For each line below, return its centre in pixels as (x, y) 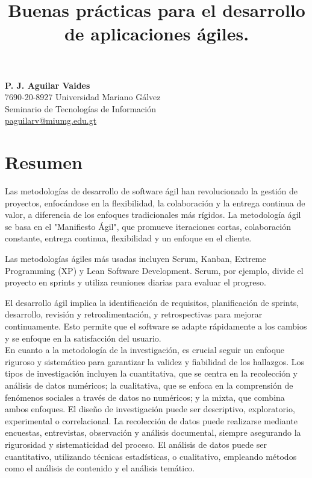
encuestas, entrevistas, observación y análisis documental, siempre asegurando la (153, 432)
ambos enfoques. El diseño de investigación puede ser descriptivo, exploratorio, (150, 409)
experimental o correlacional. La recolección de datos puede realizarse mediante (151, 420)
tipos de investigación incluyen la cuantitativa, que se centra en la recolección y (151, 373)
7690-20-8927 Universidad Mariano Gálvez (83, 97)
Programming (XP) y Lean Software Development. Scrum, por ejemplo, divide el (154, 270)
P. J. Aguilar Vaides (48, 85)
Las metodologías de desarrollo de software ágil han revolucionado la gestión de (151, 191)
